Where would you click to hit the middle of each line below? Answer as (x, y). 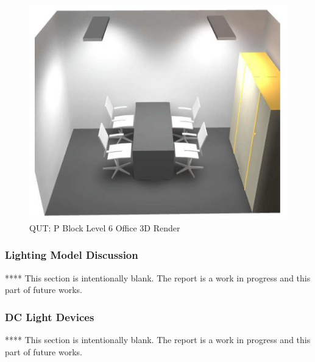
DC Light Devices (50, 317)
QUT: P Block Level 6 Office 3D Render (105, 227)
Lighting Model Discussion (72, 255)
